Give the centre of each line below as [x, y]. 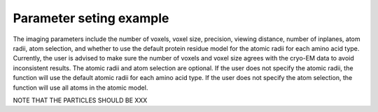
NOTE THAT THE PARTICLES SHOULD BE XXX [80, 100]
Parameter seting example [91, 18]
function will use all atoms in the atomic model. [80, 88]
